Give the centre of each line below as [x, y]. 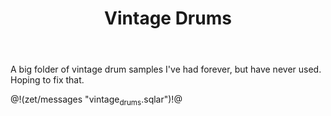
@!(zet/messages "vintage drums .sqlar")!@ [96, 100]
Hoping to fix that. [47, 80]
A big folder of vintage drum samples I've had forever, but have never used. [166, 69]
